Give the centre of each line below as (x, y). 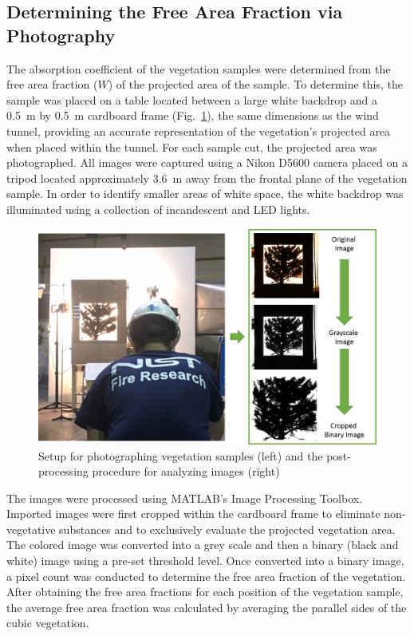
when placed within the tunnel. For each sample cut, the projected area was (192, 146)
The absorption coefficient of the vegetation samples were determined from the (199, 68)
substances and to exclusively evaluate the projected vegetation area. (227, 529)
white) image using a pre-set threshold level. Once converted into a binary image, (205, 561)
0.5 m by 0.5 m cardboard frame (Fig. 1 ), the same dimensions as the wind (193, 115)
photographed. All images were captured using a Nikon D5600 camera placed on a (207, 162)
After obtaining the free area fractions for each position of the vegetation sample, (205, 592)
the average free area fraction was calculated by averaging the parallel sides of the (207, 607)
